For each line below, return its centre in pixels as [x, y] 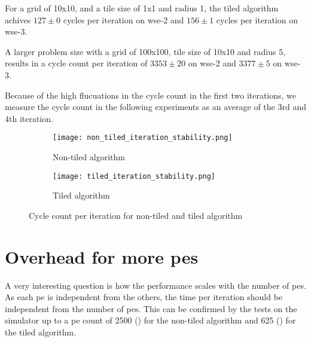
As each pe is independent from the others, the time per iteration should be [144, 297]
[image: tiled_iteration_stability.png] [134, 176]
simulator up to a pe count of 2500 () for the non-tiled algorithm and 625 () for [150, 320]
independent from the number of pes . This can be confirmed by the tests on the [151, 308]
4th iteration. [29, 118]
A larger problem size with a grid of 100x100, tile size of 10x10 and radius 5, [145, 51]
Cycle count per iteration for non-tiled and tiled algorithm [136, 215]
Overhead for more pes [102, 256]
